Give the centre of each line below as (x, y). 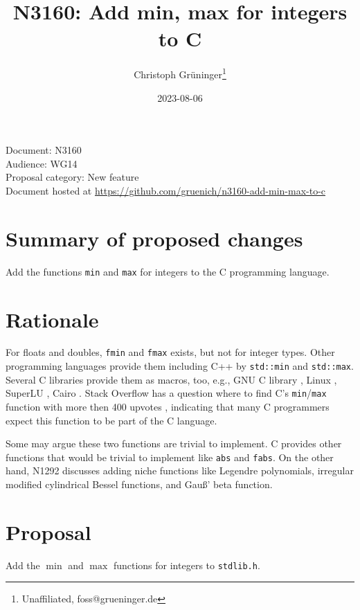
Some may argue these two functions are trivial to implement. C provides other (174, 443)
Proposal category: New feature (72, 177)
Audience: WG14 (42, 163)
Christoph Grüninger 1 (180, 73)
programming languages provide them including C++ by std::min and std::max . (180, 366)
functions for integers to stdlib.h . (187, 565)
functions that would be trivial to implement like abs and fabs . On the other (170, 457)
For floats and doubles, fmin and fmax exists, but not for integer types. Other (170, 352)
